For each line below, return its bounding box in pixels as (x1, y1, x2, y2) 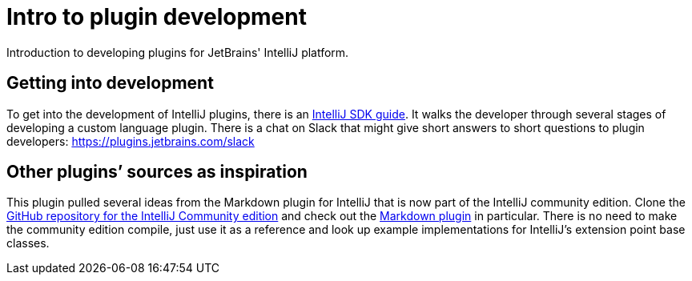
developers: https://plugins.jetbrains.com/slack (6, 134, 255, 148)
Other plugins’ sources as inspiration (6, 162, 308, 183)
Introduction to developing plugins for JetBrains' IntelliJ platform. (6, 45, 349, 59)
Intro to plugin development (6, 3, 307, 30)
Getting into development (6, 73, 214, 94)
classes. (6, 236, 50, 251)
